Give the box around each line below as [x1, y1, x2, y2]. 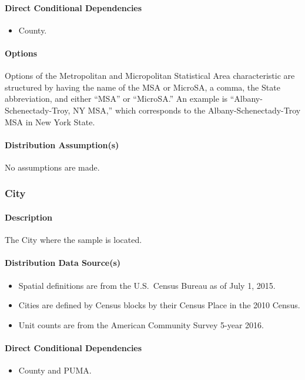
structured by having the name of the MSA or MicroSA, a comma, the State [5, 81, 280, 93]
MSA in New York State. [5, 115, 95, 128]
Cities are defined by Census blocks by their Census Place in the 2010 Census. [18, 299, 300, 311]
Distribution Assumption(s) [5, 138, 119, 151]
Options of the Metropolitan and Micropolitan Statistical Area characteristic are [5, 69, 295, 82]
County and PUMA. [18, 364, 92, 376]
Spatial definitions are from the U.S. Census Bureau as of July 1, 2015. [18, 279, 276, 291]
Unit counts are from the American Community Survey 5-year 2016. [18, 318, 264, 331]
